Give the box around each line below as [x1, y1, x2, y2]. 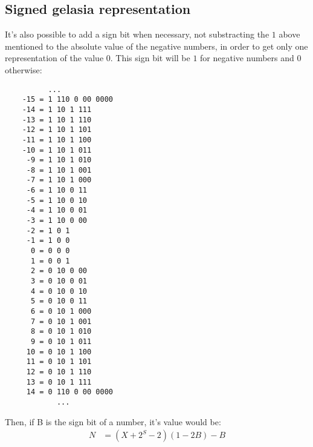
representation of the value [5, 51, 104, 64]
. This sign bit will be [110, 51, 190, 64]
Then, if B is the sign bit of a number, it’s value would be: [5, 415, 221, 428]
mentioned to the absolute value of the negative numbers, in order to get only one [5, 39, 308, 52]
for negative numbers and [200, 51, 294, 64]
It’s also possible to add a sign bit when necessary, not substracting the [5, 28, 269, 41]
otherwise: [5, 63, 42, 76]
